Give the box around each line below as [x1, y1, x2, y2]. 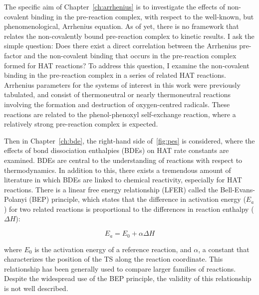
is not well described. [4, 283, 68, 293]
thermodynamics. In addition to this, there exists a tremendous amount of [4, 164, 231, 175]
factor [4, 50, 22, 60]
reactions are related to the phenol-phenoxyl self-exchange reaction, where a [4, 109, 236, 119]
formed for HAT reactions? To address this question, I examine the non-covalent [4, 60, 250, 70]
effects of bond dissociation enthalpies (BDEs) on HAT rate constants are [4, 145, 229, 155]
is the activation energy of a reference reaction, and [34, 244, 192, 254]
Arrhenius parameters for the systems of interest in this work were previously [4, 79, 241, 90]
